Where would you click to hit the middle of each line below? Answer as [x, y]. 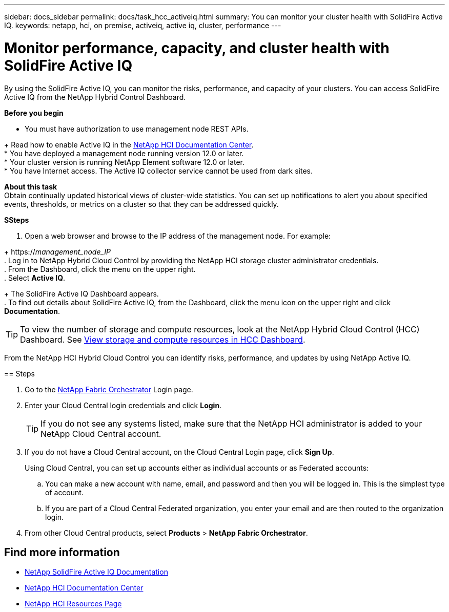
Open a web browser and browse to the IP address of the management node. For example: [178, 236]
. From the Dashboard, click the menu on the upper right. [100, 269]
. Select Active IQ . [35, 278]
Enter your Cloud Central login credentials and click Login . [123, 405]
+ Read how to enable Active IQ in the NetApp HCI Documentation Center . [129, 144]
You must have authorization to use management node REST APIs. [137, 129]
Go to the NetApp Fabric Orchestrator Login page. [109, 389]
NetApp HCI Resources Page [73, 604]
